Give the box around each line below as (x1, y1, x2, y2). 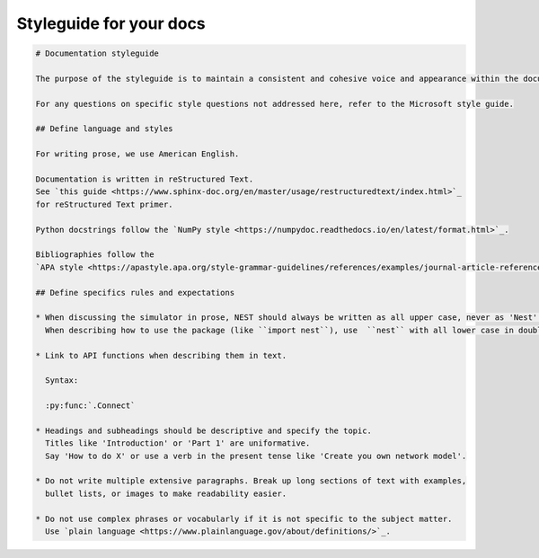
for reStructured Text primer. (35, 199, 174, 209)
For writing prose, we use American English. (35, 149, 240, 159)
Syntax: (45, 376, 79, 385)
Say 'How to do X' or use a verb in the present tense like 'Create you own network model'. (45, 450, 467, 461)
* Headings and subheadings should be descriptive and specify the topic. (35, 425, 373, 436)
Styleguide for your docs (16, 13, 206, 33)
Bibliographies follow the (35, 250, 155, 260)
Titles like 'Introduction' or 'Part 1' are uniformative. (45, 438, 311, 448)
